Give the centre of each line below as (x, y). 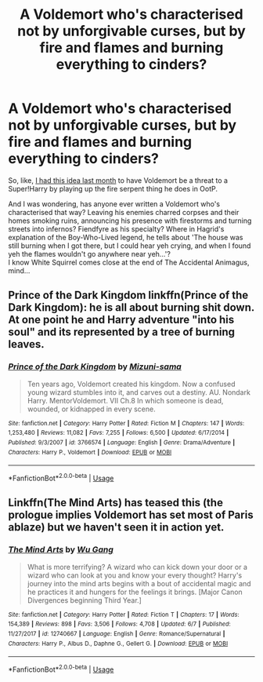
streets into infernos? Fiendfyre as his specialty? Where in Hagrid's (116, 228)
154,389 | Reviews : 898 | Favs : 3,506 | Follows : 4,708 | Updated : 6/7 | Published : (119, 624)
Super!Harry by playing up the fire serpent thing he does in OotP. (113, 188)
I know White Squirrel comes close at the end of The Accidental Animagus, (129, 262)
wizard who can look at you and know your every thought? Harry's (135, 575)
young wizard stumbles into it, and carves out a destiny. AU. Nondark (139, 392)
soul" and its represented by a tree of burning (121, 332)
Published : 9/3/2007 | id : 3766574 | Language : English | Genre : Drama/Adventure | (122, 442)
